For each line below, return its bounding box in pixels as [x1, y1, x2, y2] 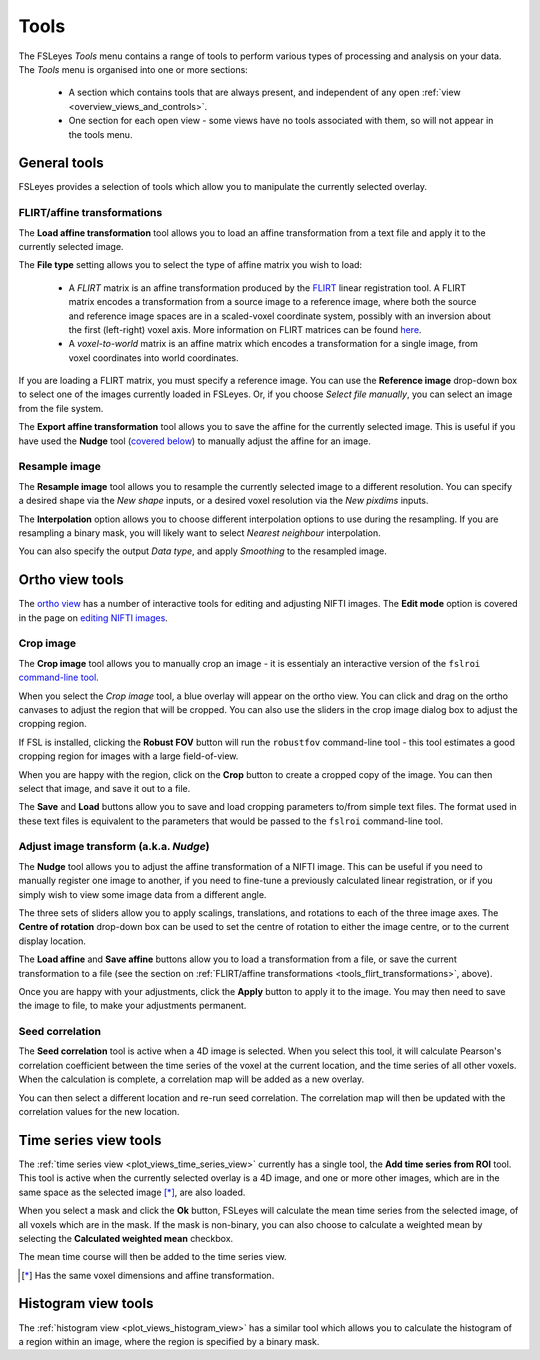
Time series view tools [18, 1131, 162, 1149]
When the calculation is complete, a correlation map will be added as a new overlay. [18, 1073, 365, 1085]
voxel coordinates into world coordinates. [68, 351, 239, 364]
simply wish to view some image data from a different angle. [18, 888, 267, 900]
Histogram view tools [18, 1295, 154, 1312]
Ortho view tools [18, 571, 124, 589]
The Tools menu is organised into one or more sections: [18, 63, 249, 75]
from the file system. [18, 402, 104, 414]
